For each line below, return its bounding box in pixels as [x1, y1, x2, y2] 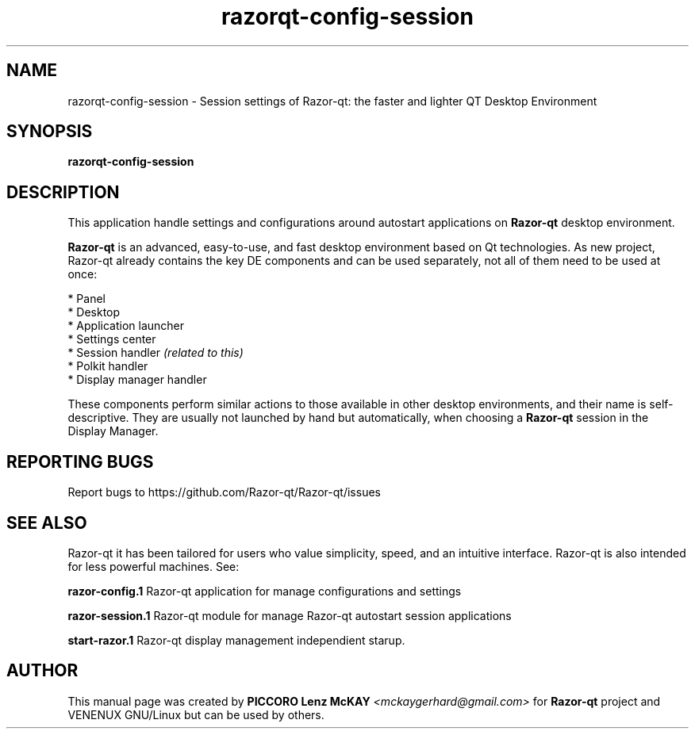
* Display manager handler [67, 373, 207, 387]
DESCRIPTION [6, 182, 120, 202]
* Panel [67, 292, 106, 306]
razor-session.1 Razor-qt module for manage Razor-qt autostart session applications [67, 608, 512, 622]
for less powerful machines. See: [67, 559, 240, 573]
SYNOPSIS [6, 121, 93, 142]
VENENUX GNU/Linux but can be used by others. [67, 707, 324, 722]
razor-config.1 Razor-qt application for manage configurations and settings [67, 584, 462, 598]
